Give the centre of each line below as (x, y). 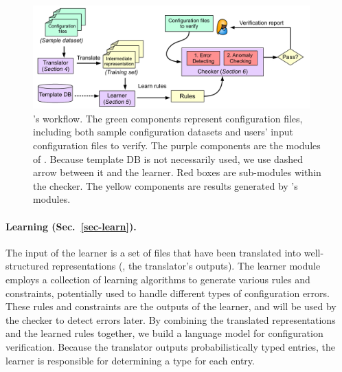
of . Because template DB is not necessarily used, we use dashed (168, 158)
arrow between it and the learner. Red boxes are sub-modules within (177, 172)
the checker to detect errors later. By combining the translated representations (171, 319)
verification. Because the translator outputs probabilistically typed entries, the (170, 346)
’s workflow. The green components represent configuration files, (168, 118)
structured (27, 266)
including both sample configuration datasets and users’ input (163, 132)
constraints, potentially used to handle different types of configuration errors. (168, 293)
